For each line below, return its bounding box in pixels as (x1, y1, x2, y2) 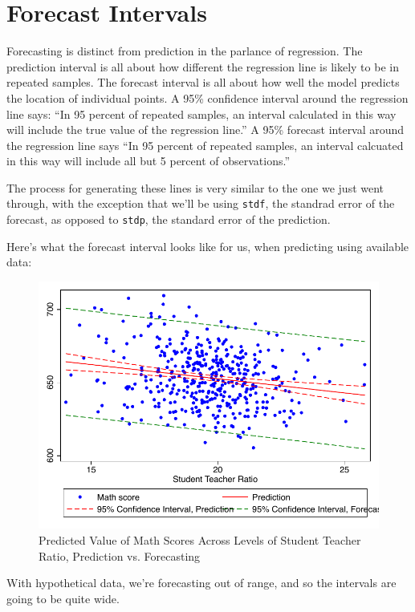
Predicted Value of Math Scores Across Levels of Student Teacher (39, 531, 361, 548)
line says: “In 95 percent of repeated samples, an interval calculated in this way (6, 105, 397, 122)
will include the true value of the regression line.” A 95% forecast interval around (6, 121, 405, 138)
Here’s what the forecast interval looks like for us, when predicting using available (6, 237, 409, 254)
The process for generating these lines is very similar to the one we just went (6, 179, 384, 196)
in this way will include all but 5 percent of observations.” (6, 152, 291, 169)
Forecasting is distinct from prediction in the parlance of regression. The (6, 43, 363, 59)
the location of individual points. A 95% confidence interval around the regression (6, 89, 409, 106)
